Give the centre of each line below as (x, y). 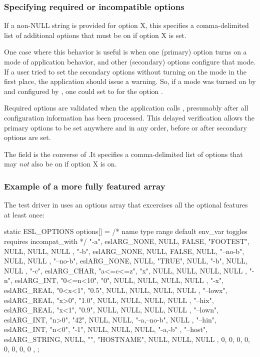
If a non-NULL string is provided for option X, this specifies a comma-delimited (126, 25)
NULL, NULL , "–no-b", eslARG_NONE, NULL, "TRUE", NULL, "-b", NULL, (126, 261)
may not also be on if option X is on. (60, 164)
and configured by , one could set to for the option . (83, 91)
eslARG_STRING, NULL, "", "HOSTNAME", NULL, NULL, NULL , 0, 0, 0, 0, (127, 339)
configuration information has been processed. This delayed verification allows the (129, 117)
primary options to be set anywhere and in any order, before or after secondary (125, 127)
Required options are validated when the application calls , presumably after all (126, 108)
